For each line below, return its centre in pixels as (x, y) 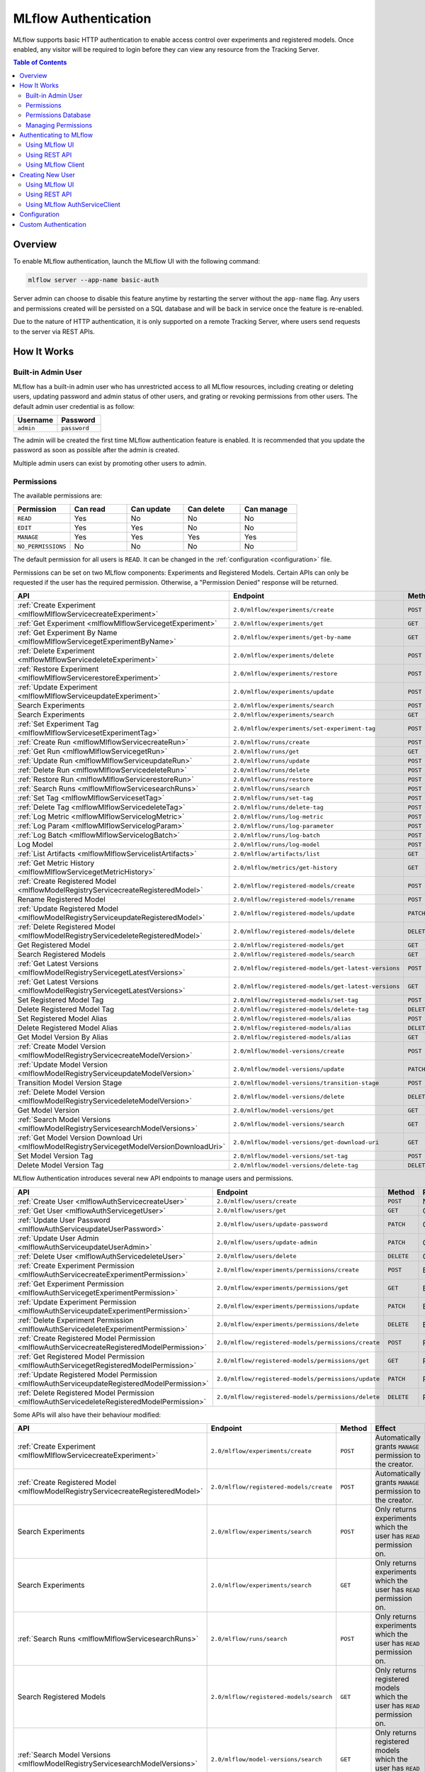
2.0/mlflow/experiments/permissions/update (288, 1307)
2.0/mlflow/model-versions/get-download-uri (306, 1142)
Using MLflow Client (55, 165)
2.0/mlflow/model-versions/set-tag (291, 1156)
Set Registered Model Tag (61, 1000)
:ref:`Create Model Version (62, 1047)
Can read (90, 509)
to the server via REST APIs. (54, 331)
